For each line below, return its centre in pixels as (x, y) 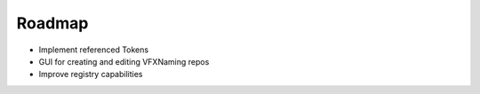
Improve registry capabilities (91, 74)
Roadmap (52, 23)
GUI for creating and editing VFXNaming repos (124, 61)
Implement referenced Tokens (94, 50)
